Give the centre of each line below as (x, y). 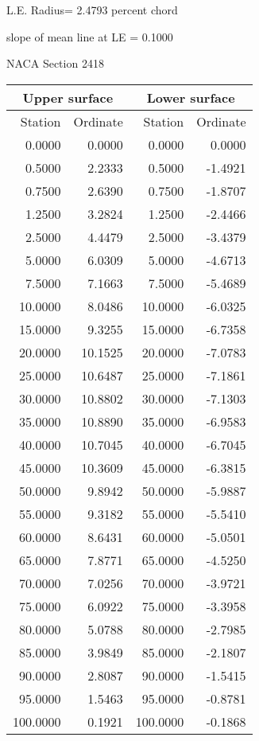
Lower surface (191, 97)
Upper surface (68, 97)
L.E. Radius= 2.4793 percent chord (92, 10)
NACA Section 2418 (55, 63)
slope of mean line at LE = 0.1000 (90, 36)
